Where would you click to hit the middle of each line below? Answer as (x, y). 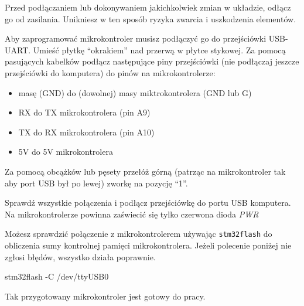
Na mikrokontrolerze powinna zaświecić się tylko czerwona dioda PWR (132, 214)
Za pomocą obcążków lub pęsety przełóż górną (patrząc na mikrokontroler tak (145, 171)
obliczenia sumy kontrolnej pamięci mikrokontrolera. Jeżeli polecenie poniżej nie (148, 245)
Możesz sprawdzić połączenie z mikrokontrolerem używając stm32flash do (139, 234)
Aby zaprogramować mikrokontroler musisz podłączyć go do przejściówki (136, 38)
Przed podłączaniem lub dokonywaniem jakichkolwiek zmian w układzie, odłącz (148, 7)
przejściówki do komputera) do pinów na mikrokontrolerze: (110, 72)
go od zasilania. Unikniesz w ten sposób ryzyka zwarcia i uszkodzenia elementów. (151, 18)
